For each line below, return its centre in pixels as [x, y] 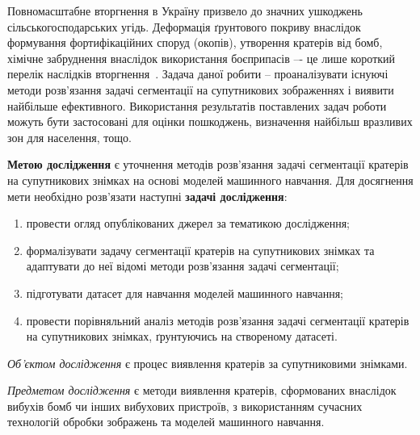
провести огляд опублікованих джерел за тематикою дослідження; [188, 223]
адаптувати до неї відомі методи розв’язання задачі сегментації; [183, 266]
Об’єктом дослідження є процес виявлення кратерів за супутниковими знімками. [208, 363]
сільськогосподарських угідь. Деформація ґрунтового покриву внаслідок [184, 26]
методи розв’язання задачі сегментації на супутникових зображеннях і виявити [201, 89]
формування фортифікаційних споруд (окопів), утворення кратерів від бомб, [195, 42]
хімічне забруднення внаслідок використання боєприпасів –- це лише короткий [202, 58]
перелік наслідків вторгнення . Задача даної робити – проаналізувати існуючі [198, 74]
